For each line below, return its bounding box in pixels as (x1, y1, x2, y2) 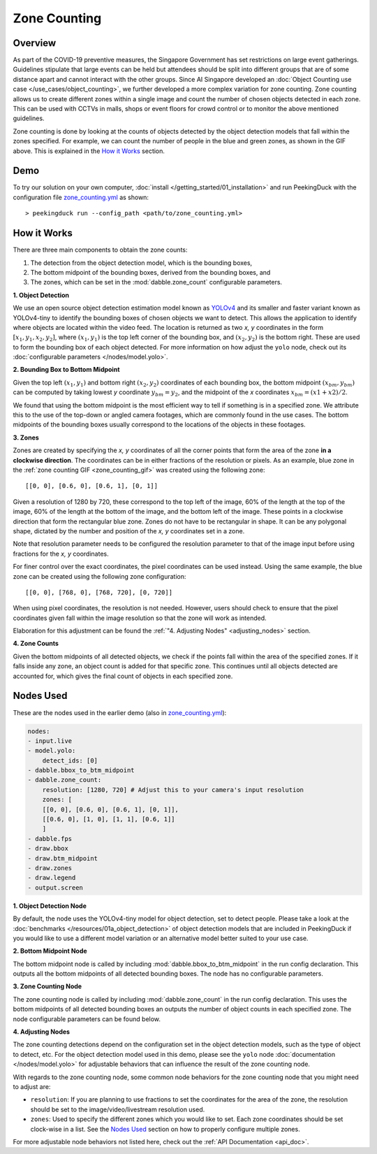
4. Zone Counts (13, 640, 59, 648)
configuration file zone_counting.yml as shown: (13, 193, 149, 201)
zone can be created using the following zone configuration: (13, 572, 186, 580)
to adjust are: (13, 1083, 51, 1090)
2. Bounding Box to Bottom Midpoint (13, 366, 120, 374)
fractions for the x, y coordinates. (13, 549, 109, 558)
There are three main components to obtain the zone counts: (13, 245, 188, 254)
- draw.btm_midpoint (27, 854, 98, 863)
